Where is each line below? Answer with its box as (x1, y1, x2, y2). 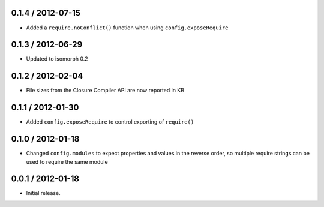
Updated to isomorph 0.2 (26, 55, 88, 62)
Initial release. (26, 190, 61, 197)
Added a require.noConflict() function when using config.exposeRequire (26, 24, 229, 31)
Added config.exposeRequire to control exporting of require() (26, 118, 194, 125)
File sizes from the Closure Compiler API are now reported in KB (26, 87, 185, 94)
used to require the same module (26, 158, 108, 165)
